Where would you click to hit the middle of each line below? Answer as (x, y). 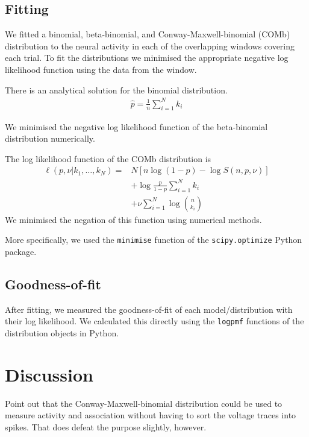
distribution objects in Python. (62, 333)
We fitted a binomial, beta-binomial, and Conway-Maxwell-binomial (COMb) (148, 34)
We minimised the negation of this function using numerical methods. (133, 219)
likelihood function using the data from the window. (101, 69)
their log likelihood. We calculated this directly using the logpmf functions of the (154, 321)
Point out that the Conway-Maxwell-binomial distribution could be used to (144, 403)
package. (21, 251)
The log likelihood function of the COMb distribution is (108, 158)
